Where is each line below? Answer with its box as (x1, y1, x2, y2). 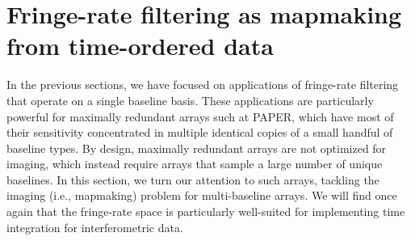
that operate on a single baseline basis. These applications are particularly (6, 91, 374, 108)
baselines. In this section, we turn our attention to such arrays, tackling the (6, 171, 380, 188)
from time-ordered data (6, 29, 274, 62)
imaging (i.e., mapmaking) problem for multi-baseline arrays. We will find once (6, 187, 397, 204)
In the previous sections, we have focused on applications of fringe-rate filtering (6, 76, 399, 93)
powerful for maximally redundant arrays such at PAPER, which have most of (6, 108, 394, 125)
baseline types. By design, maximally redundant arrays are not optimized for (6, 139, 387, 156)
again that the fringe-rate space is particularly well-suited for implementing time (6, 203, 405, 220)
